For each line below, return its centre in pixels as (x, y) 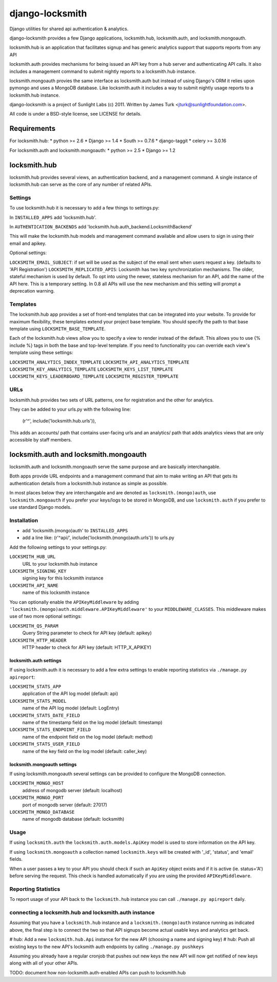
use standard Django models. (41, 507)
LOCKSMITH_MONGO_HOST (37, 783)
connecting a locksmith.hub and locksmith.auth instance (82, 912)
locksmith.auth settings (35, 660)
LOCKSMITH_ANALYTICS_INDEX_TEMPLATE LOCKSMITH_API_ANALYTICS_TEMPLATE (100, 362)
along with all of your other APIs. (44, 963)
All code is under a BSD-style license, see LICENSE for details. (76, 114)
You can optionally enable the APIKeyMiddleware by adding (74, 602)
